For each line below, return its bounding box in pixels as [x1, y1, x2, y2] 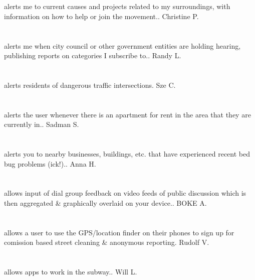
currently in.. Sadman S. [4, 119, 79, 129]
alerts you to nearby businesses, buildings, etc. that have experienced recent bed [4, 149, 250, 159]
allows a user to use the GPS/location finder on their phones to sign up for [4, 227, 234, 237]
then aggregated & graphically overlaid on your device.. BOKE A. [4, 198, 207, 208]
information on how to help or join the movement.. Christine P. [4, 11, 199, 21]
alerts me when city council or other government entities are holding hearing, [4, 40, 241, 51]
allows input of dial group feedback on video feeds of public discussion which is [4, 188, 246, 198]
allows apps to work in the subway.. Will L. [4, 266, 137, 277]
